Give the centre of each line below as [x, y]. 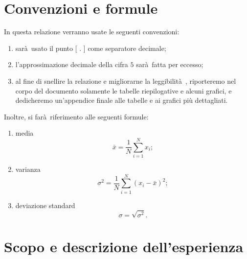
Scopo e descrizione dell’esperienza [124, 247]
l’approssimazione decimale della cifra [72, 64]
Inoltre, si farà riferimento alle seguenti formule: [76, 116]
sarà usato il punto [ [46, 48]
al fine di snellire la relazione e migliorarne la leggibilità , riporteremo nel [126, 81]
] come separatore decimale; [125, 48]
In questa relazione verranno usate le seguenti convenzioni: [92, 32]
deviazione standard [45, 205]
